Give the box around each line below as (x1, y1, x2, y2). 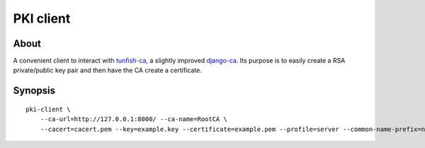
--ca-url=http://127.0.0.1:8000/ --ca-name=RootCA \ (40, 115, 228, 123)
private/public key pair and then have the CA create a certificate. (13, 66, 202, 74)
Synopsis (13, 85, 56, 97)
